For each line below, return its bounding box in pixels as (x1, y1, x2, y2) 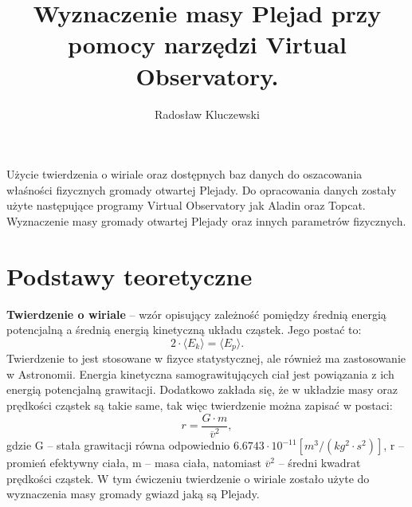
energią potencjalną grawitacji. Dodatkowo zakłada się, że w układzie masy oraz (6, 381, 398, 398)
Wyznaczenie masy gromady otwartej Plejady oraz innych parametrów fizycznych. (6, 212, 406, 229)
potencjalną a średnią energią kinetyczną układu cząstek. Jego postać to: (6, 321, 362, 338)
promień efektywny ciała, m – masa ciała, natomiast (6, 454, 261, 471)
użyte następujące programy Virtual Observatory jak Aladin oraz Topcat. (6, 197, 366, 214)
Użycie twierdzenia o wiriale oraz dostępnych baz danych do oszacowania (6, 166, 363, 183)
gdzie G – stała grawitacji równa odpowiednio (6, 437, 230, 454)
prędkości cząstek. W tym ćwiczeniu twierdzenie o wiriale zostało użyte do (6, 470, 370, 486)
